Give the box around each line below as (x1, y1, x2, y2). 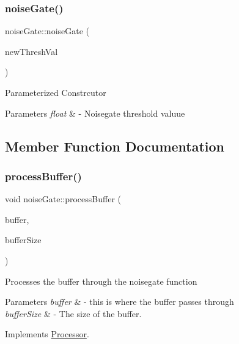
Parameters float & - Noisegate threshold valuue (5, 106, 185, 119)
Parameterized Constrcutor (5, 86, 106, 98)
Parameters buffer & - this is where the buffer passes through (5, 295, 234, 308)
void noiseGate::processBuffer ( (5, 192, 121, 205)
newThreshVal (5, 45, 58, 57)
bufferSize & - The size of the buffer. (5, 307, 142, 320)
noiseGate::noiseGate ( (5, 24, 90, 37)
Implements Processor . (5, 328, 89, 340)
